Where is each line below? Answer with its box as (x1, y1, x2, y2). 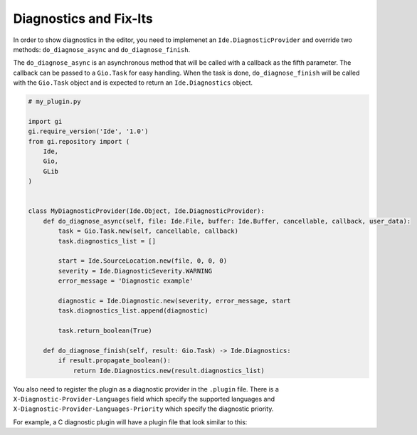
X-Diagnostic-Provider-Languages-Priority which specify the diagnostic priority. (13, 404, 274, 413)
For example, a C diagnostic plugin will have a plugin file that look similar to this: (13, 417, 248, 426)
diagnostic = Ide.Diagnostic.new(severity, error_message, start (58, 296, 291, 305)
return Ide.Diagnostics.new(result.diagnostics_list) (73, 367, 265, 374)
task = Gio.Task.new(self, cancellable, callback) (58, 227, 238, 235)
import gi (28, 117, 63, 125)
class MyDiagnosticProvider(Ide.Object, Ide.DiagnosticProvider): (28, 207, 265, 215)
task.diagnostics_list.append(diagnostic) (58, 307, 209, 315)
